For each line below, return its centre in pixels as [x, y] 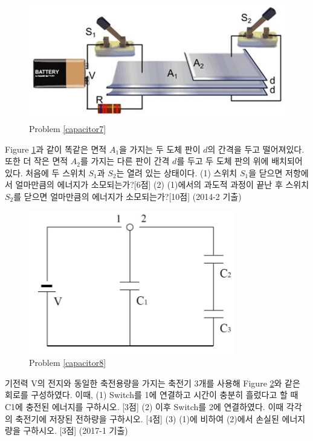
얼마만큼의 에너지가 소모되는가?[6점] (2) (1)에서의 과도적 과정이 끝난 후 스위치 [162, 184]
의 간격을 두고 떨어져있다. [256, 149]
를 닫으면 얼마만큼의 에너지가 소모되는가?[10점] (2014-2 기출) [127, 196]
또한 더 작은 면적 [37, 161]
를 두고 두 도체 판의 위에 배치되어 [240, 161]
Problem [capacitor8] [68, 363]
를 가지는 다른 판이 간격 [125, 161]
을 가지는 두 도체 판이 [160, 149]
